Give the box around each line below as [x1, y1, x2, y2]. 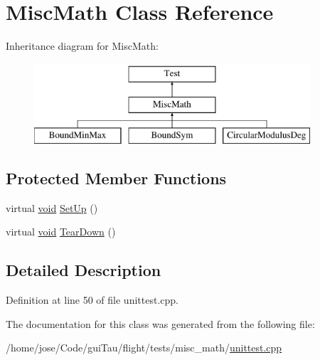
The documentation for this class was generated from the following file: [6, 316, 315, 331]
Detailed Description [6, 259, 161, 281]
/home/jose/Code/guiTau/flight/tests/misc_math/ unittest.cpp [6, 340, 282, 355]
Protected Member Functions [6, 167, 227, 189]
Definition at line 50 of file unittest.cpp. [6, 292, 178, 307]
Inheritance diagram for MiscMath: [6, 38, 159, 53]
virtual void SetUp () [6, 200, 98, 215]
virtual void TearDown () [6, 224, 116, 239]
